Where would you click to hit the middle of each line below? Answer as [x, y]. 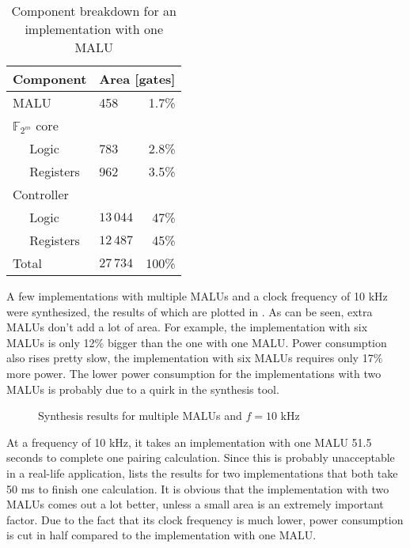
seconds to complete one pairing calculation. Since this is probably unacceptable [201, 457]
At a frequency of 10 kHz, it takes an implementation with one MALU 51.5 [189, 442]
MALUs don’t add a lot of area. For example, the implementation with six [187, 327]
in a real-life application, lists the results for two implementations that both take [202, 472]
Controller [41, 194]
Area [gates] [137, 79]
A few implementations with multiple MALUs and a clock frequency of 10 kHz [197, 296]
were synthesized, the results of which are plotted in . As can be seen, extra [190, 311]
